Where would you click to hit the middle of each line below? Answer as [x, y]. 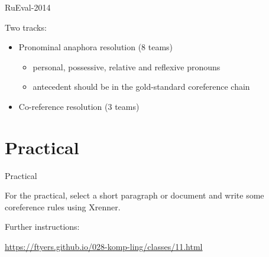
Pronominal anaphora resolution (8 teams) [96, 47]
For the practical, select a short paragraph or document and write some [134, 195]
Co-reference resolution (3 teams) [79, 106]
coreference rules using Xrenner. [63, 206]
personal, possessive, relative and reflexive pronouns [127, 66]
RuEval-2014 [28, 7]
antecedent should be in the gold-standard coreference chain [141, 87]
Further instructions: [42, 227]
